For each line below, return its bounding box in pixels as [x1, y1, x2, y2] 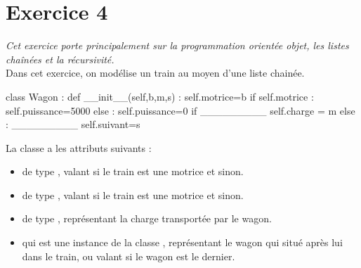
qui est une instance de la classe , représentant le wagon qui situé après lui [22, 235, 343, 250]
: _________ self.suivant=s [6, 117, 140, 132]
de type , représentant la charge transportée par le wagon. [22, 211, 272, 226]
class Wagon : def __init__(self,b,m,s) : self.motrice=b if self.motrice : [6, 89, 314, 103]
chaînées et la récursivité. [6, 51, 114, 66]
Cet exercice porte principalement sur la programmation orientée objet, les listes [6, 38, 349, 53]
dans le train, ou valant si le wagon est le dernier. [22, 248, 235, 263]
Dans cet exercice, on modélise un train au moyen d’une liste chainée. [6, 65, 305, 80]
